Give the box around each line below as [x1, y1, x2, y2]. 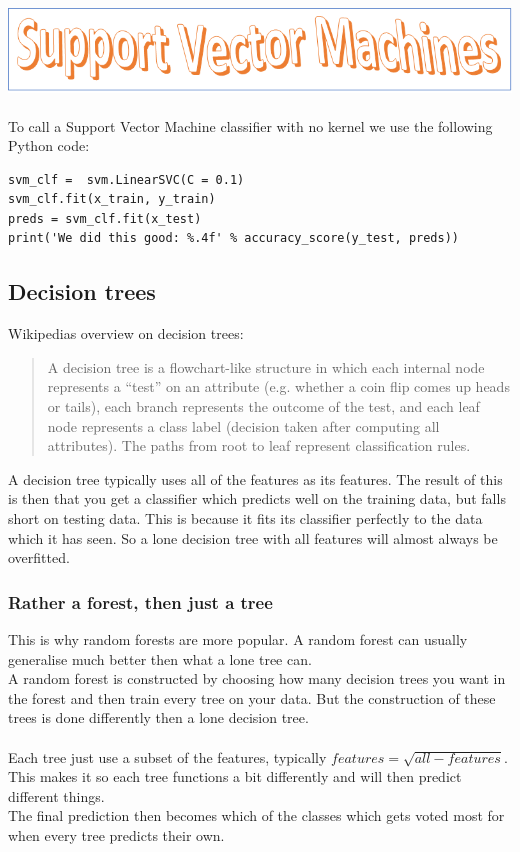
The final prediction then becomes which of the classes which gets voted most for [8, 805, 505, 826]
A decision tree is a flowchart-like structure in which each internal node [47, 356, 485, 377]
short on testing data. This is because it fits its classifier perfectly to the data [8, 508, 483, 529]
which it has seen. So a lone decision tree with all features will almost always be [8, 527, 498, 548]
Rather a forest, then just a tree [8, 589, 273, 614]
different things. [8, 785, 105, 806]
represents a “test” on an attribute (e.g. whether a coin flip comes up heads [47, 376, 510, 397]
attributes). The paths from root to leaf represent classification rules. [47, 435, 471, 456]
